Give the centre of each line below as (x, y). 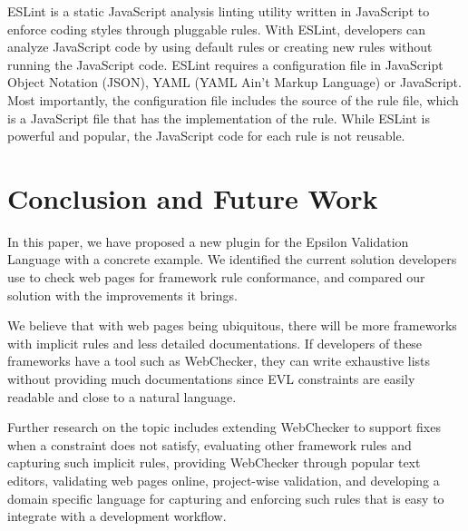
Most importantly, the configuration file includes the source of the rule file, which (233, 99)
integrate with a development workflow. (117, 516)
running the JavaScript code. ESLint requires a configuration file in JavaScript (225, 64)
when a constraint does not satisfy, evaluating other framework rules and (210, 444)
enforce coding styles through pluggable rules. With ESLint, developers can (216, 29)
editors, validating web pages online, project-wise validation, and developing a (224, 480)
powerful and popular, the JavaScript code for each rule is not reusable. (206, 136)
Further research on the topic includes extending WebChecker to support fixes (224, 427)
